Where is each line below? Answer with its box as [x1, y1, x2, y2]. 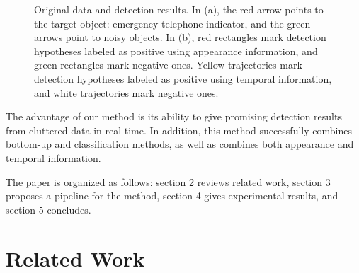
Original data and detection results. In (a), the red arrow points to [34, 2, 324, 16]
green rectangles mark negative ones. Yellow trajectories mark [34, 57, 302, 72]
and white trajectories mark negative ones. [34, 85, 219, 100]
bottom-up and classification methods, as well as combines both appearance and [6, 136, 354, 151]
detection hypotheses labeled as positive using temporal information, [34, 71, 332, 86]
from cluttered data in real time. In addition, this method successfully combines [6, 122, 352, 137]
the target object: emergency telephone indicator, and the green [34, 16, 311, 30]
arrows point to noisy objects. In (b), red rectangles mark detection [34, 30, 326, 45]
